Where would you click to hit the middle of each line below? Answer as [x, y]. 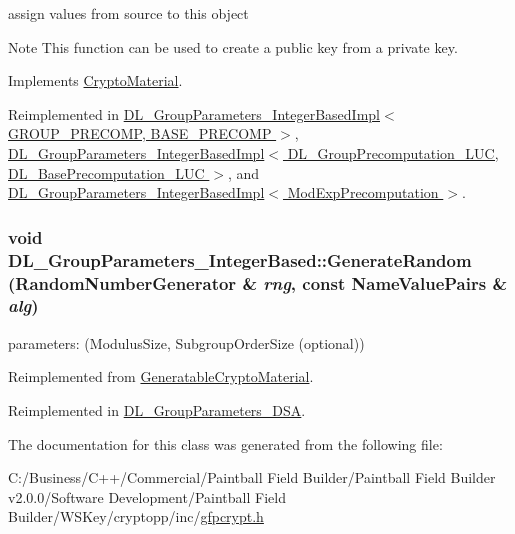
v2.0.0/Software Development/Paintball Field [147, 496]
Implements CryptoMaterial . [95, 80]
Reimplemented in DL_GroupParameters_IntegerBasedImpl [194, 113]
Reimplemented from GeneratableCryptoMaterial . [161, 376]
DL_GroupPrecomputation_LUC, [393, 152]
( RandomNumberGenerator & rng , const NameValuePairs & [258, 282]
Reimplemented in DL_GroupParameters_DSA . [157, 409]
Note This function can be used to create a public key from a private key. [233, 46]
